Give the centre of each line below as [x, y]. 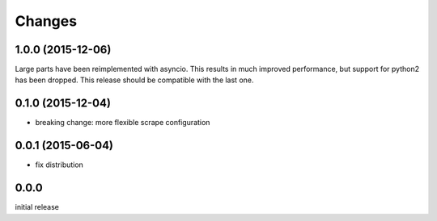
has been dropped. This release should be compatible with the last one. [134, 80]
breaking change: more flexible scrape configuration [123, 123]
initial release [37, 207]
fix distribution [59, 165]
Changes [46, 21]
